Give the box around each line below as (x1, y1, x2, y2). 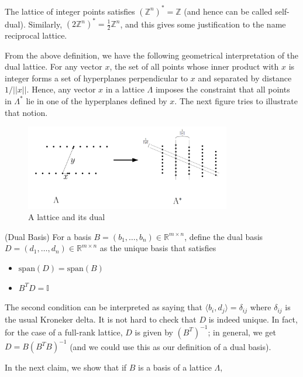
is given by (135, 325, 173, 338)
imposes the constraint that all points (155, 83, 290, 95)
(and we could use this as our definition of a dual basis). (70, 340, 271, 352)
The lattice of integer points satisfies (5, 5, 135, 17)
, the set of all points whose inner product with (109, 60, 279, 73)
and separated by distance (198, 71, 292, 84)
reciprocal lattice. (5, 29, 67, 41)
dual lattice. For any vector (5, 60, 102, 73)
